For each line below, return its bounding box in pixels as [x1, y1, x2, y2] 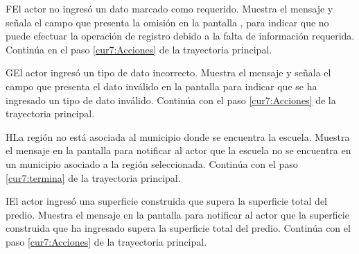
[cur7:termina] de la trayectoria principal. [6, 170, 181, 185]
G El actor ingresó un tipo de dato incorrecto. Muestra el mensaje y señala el [6, 65, 331, 80]
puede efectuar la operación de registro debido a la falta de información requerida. [6, 28, 355, 43]
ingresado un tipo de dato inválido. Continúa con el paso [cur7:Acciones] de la [6, 92, 336, 107]
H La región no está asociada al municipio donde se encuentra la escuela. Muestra [6, 129, 350, 144]
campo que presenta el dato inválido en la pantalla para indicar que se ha [6, 78, 317, 93]
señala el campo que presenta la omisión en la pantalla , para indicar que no [6, 15, 329, 29]
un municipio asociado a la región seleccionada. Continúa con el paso [6, 156, 298, 171]
